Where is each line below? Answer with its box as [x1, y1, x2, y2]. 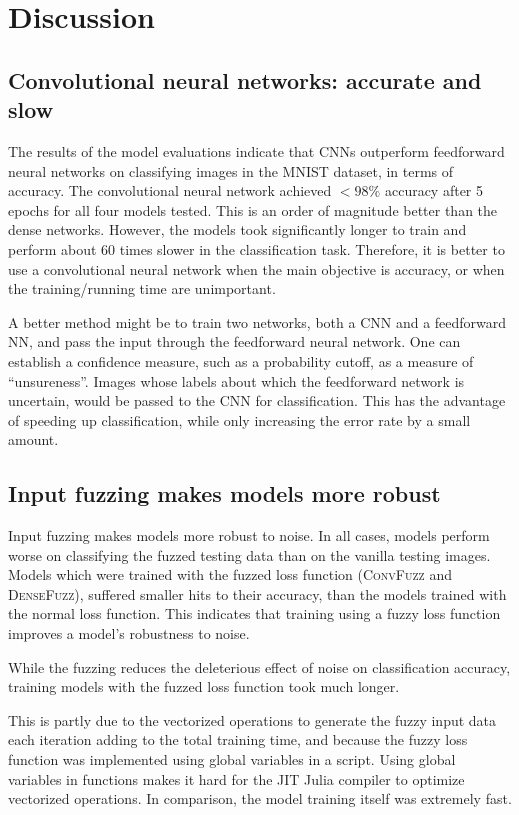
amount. [8, 429, 59, 450]
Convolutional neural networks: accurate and [8, 64, 482, 95]
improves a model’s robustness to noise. [8, 623, 250, 644]
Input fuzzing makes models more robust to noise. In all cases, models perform [8, 525, 490, 546]
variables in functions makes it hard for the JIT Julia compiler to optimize [8, 768, 465, 789]
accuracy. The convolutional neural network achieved [8, 180, 332, 201]
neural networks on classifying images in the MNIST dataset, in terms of [8, 160, 454, 181]
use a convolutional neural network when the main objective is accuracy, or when [8, 258, 505, 279]
